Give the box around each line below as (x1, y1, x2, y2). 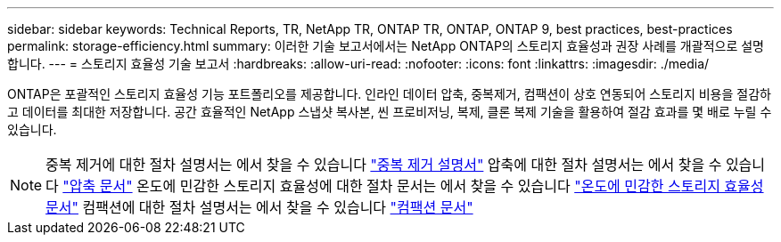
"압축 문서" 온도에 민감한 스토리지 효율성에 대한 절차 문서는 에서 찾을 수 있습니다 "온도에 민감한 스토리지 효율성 (62, 177, 764, 195)
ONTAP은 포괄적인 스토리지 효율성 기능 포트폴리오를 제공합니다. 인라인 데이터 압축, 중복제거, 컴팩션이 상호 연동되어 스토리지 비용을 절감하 (7, 86, 771, 101)
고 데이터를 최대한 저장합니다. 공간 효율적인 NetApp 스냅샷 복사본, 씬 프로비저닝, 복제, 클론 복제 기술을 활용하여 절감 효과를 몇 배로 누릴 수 (7, 104, 772, 119)
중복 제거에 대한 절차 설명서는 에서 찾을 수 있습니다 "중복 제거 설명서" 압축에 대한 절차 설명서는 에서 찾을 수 (45, 156, 722, 173)
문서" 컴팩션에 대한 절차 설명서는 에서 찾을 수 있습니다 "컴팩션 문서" (45, 198, 473, 216)
